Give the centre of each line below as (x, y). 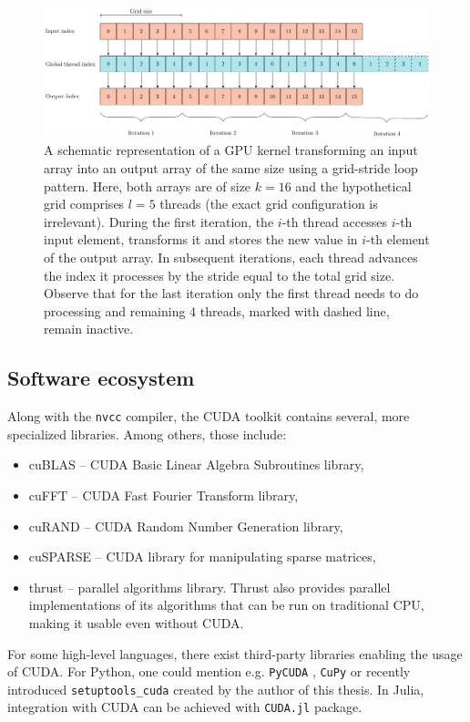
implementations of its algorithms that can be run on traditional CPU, (226, 605)
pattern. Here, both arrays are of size (148, 186)
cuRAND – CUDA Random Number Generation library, (186, 526)
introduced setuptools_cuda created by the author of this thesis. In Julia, (216, 689)
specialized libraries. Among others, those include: (147, 433)
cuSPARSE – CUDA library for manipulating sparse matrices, (202, 557)
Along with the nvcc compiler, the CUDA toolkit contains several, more (209, 416)
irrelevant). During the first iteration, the (159, 221)
